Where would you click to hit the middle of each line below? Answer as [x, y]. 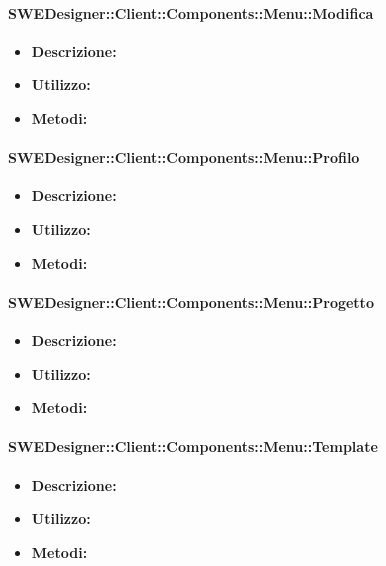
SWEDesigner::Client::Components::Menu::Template [193, 446]
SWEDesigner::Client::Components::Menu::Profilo [184, 157]
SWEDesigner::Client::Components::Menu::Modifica [191, 12]
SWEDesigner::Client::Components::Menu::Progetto [191, 301]
